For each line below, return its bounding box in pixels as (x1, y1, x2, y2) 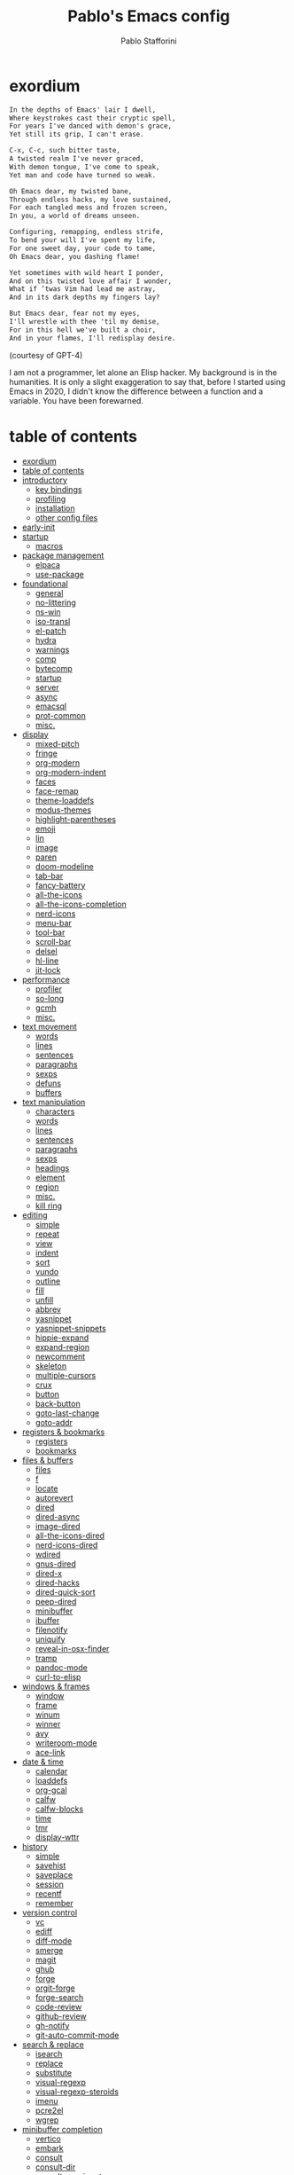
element (35, 1172, 66, 1182)
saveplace (35, 1869, 73, 1880)
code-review (35, 2001, 82, 2012)
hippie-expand (35, 1332, 89, 1343)
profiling (35, 493, 66, 504)
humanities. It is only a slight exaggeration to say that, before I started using (9, 376, 286, 387)
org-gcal (35, 1785, 68, 1795)
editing (21, 1209, 48, 1221)
